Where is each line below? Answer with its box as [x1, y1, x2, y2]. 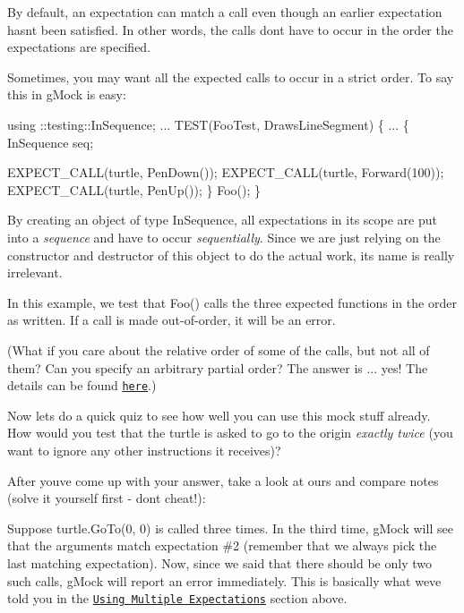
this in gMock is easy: [7, 85, 126, 104]
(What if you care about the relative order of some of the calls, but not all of [7, 340, 430, 359]
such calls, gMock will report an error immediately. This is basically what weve [7, 571, 442, 590]
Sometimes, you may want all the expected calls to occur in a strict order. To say [7, 67, 454, 86]
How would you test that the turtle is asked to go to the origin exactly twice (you [7, 423, 453, 442]
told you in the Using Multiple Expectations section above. [7, 589, 348, 608]
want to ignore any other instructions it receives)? [7, 440, 281, 459]
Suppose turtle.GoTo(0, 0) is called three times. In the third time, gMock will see [7, 518, 453, 537]
